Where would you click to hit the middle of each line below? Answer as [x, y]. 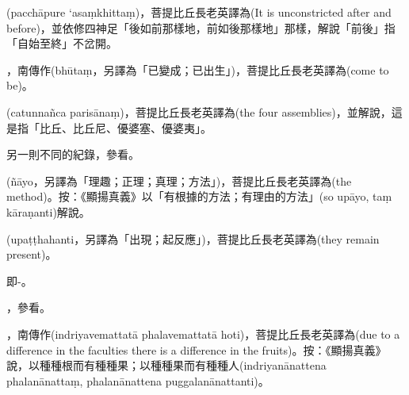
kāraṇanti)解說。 [48, 211]
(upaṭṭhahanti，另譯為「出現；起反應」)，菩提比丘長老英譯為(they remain [193, 238]
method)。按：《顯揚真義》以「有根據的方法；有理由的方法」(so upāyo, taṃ [199, 196]
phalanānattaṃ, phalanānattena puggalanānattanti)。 [138, 380]
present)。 [32, 254]
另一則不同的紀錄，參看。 [73, 154]
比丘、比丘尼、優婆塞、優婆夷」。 [125, 127]
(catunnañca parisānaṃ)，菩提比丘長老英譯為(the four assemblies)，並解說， [199, 111]
